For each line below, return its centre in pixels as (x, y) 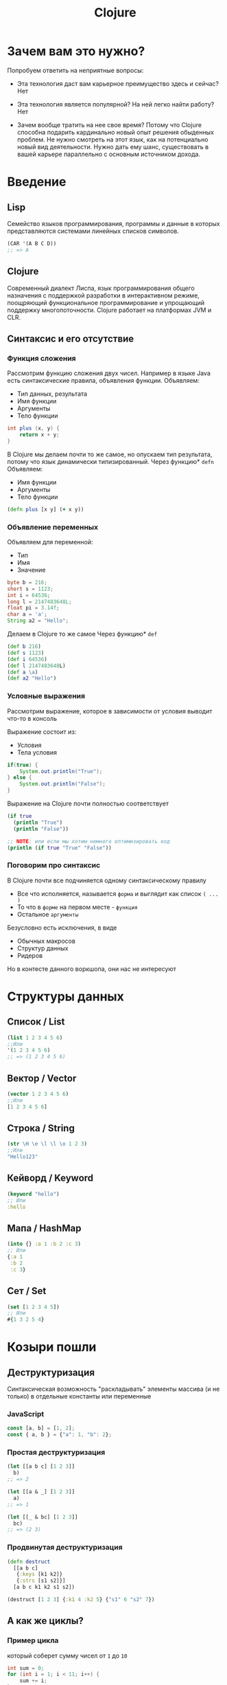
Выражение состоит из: (42, 732)
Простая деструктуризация (56, 1453)
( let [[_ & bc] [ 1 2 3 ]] (43, 1517)
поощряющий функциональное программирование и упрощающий (106, 302)
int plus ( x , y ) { (33, 428)
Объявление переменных (53, 527)
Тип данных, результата (52, 394)
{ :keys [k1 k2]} (39, 1574)
